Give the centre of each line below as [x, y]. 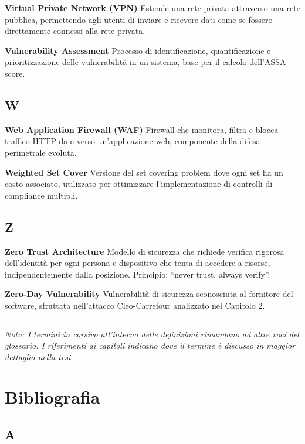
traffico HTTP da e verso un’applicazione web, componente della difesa [133, 141]
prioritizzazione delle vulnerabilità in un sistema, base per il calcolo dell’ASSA [145, 62]
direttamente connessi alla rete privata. [75, 31]
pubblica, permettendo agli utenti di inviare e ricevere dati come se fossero [139, 19]
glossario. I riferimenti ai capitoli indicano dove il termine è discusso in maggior [150, 345]
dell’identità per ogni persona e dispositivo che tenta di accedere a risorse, [138, 263]
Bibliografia [52, 397]
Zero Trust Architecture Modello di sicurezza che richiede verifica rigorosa [145, 251]
